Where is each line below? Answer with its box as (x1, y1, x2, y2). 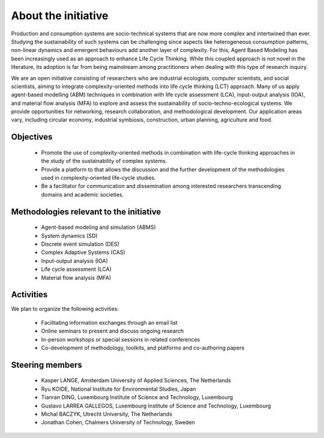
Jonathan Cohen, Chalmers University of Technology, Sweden (41, 419, 195, 426)
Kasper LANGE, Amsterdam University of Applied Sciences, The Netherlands (41, 377, 231, 384)
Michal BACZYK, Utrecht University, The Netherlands (41, 410, 172, 418)
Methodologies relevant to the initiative (11, 207, 161, 217)
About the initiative (11, 9, 109, 22)
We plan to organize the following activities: (11, 306, 119, 313)
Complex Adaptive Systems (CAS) (41, 249, 125, 256)
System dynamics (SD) (41, 232, 98, 239)
